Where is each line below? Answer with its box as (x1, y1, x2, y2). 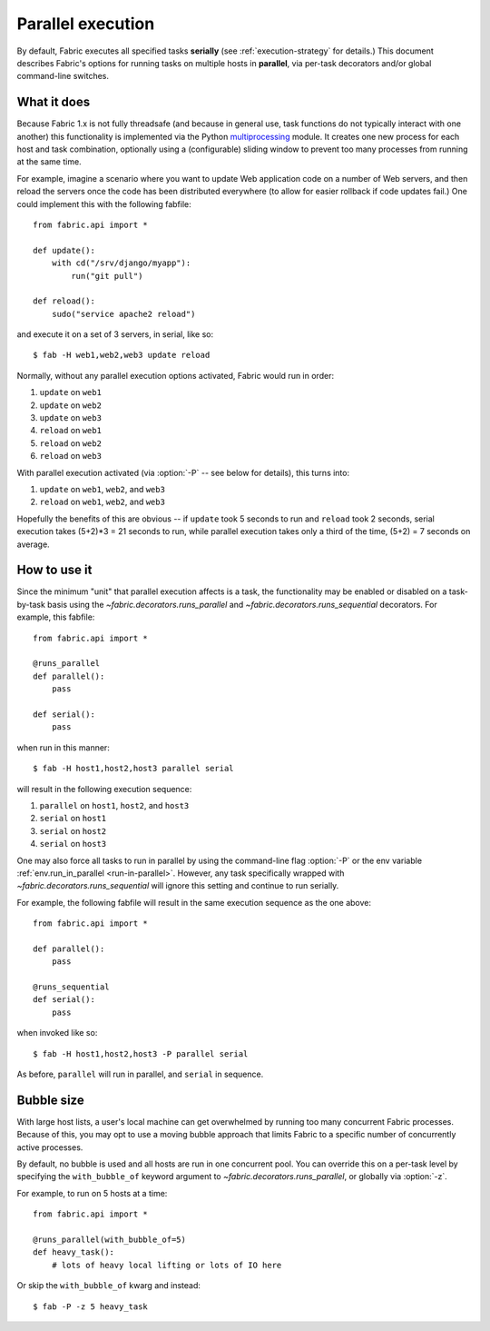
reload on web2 (39, 437, 102, 449)
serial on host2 (39, 825, 107, 836)
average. (16, 539, 50, 550)
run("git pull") (71, 271, 143, 281)
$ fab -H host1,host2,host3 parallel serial (33, 763, 235, 774)
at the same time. (16, 156, 82, 167)
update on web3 (39, 412, 102, 423)
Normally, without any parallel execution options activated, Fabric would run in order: (16, 370, 335, 381)
